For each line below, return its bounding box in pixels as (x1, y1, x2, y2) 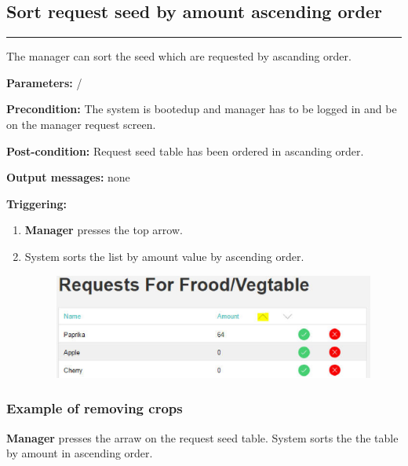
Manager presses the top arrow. (24, 222, 183, 238)
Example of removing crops (6, 398, 183, 418)
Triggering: (6, 195, 67, 211)
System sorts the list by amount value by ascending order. (24, 248, 304, 264)
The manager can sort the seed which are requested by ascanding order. (6, 48, 352, 64)
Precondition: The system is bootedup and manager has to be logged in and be (6, 101, 397, 117)
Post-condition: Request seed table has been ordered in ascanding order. (6, 142, 364, 159)
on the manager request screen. (6, 116, 156, 132)
